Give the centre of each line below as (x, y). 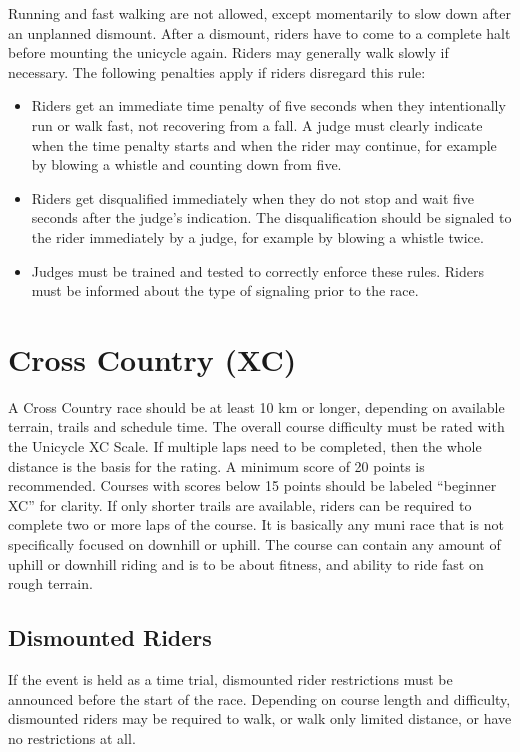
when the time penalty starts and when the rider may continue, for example (264, 144)
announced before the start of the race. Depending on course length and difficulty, (259, 698)
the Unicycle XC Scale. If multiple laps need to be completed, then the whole (245, 446)
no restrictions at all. (72, 737)
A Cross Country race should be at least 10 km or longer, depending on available (256, 406)
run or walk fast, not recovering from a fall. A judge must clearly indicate (257, 124)
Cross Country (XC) (152, 358)
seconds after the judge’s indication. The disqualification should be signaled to (271, 217)
